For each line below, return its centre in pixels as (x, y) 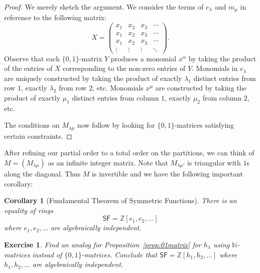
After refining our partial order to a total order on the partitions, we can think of (129, 153)
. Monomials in (215, 68)
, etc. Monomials (118, 88)
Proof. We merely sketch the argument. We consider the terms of (104, 7)
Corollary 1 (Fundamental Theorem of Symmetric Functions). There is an (120, 200)
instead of (47, 254)
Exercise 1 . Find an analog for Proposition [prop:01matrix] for (103, 244)
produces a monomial (144, 58)
